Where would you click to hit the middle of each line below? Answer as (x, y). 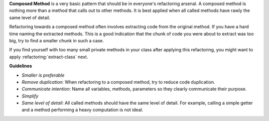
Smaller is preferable (43, 75)
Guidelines (21, 66)
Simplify (30, 96)
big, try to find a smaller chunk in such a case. (57, 40)
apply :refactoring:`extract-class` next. (49, 57)
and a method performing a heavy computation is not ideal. (82, 110)
